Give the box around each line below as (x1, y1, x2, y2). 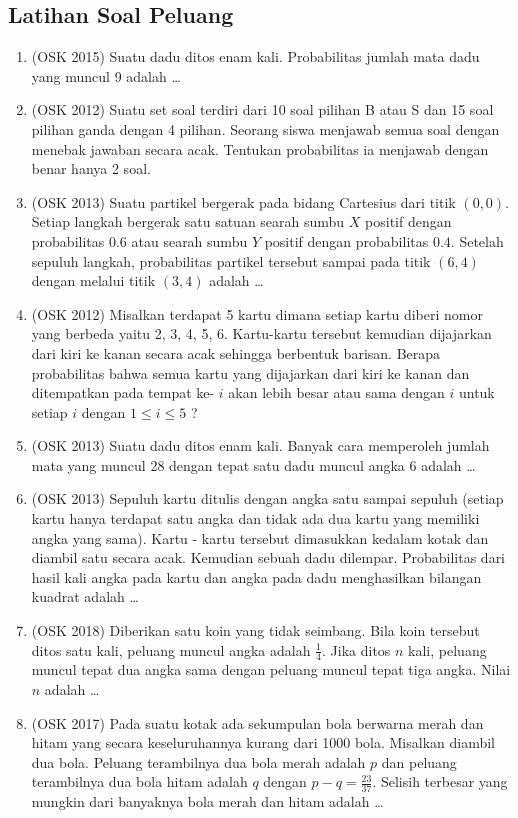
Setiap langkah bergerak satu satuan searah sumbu (31, 211, 345, 232)
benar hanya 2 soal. (31, 158, 151, 179)
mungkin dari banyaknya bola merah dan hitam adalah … (31, 791, 384, 812)
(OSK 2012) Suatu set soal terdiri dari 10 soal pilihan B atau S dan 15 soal (31, 99, 494, 120)
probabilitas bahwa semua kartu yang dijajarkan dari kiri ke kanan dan (31, 362, 470, 383)
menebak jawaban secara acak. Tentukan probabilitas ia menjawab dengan (31, 138, 489, 159)
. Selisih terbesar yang (372, 771, 508, 792)
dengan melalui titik (31, 270, 156, 291)
